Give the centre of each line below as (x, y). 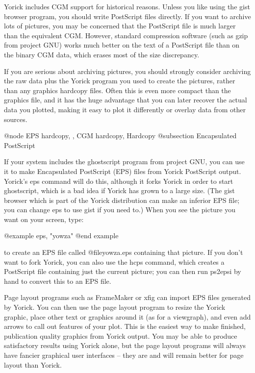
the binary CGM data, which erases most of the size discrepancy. (102, 54)
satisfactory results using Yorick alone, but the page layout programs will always (125, 345)
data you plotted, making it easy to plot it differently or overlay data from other (125, 109)
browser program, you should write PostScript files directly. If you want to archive (127, 16)
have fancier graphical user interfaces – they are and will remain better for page (124, 355)
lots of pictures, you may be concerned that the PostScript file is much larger (120, 26)
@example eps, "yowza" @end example (61, 236)
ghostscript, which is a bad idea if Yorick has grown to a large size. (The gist (119, 190)
